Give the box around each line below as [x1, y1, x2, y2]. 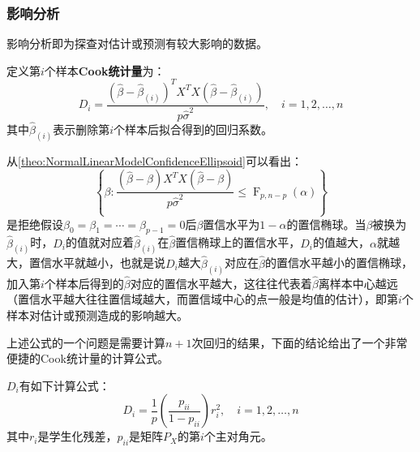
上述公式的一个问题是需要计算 [6, 334, 165, 351]
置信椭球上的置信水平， [175, 234, 301, 251]
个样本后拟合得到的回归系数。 [114, 120, 273, 137]
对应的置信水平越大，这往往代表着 [130, 274, 312, 291]
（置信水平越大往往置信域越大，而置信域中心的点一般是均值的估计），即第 [6, 291, 398, 308]
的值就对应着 [66, 234, 134, 251]
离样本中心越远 [318, 274, 398, 291]
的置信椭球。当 [286, 215, 366, 232]
